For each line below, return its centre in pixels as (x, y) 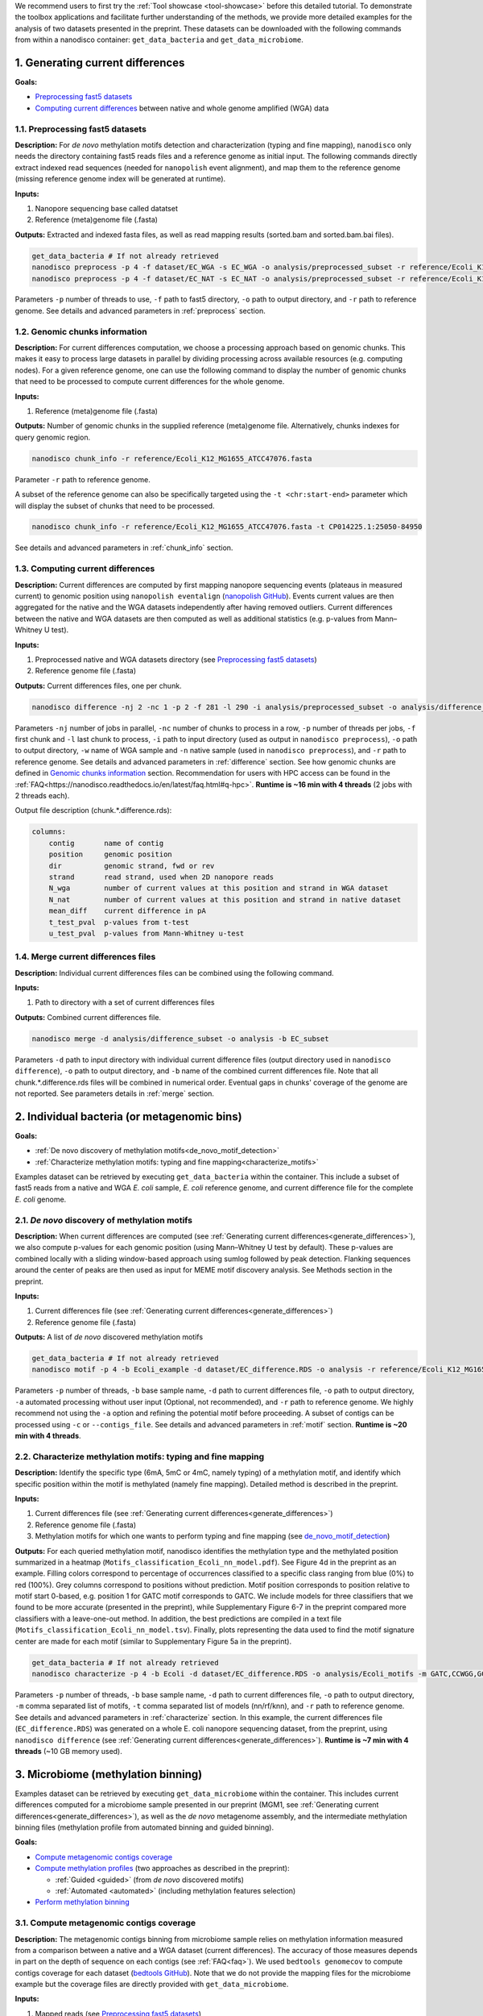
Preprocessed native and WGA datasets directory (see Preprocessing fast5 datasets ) (176, 659)
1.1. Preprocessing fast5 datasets (80, 129)
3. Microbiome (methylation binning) (109, 1774)
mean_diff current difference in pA (128, 911)
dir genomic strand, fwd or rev (132, 866)
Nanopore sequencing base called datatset (107, 208)
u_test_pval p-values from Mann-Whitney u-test (147, 933)
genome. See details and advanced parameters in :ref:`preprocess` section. (140, 310)
